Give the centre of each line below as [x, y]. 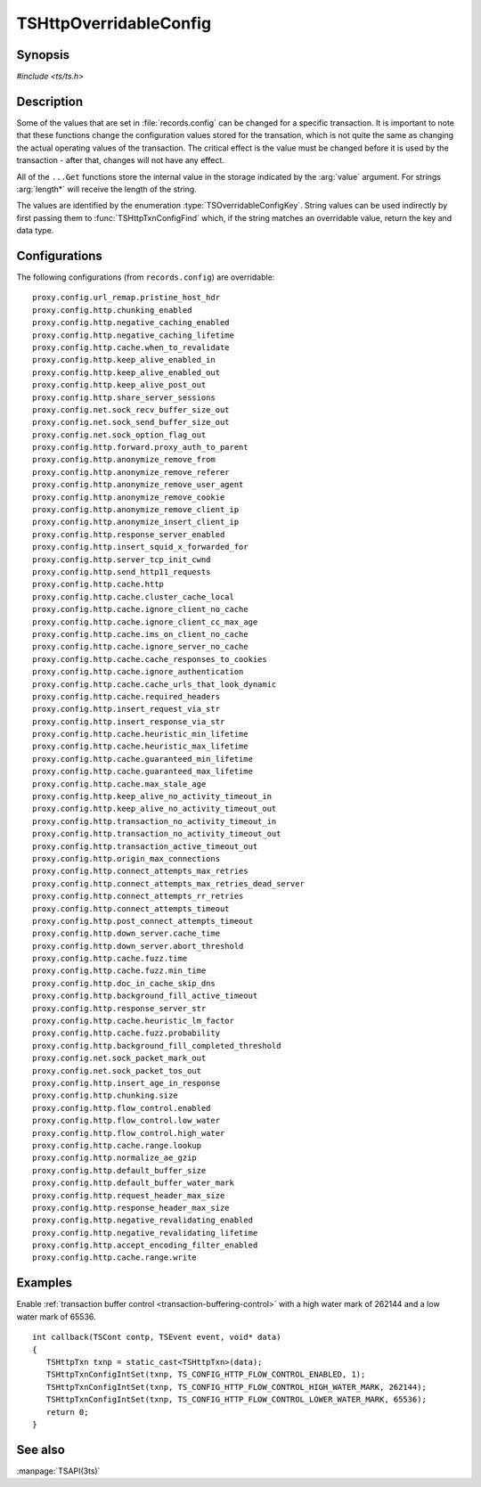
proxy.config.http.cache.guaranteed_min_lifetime [143, 759]
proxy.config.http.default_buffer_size [119, 1170]
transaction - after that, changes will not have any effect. [120, 160]
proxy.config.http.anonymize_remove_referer [131, 472]
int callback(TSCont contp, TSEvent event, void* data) [157, 1337]
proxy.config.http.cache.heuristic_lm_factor [134, 1021]
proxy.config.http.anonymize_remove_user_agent [138, 485]
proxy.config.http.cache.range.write [115, 1258]
